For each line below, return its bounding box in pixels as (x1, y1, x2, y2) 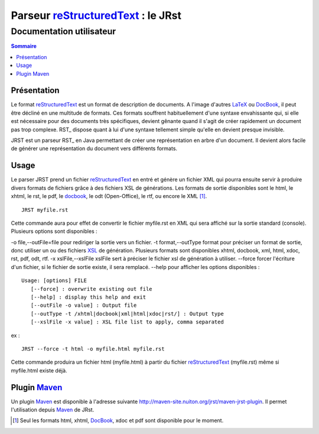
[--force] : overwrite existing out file (30, 286, 153, 292)
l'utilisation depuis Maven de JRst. (11, 406, 95, 413)
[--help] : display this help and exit (30, 294, 147, 301)
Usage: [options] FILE (21, 277, 87, 284)
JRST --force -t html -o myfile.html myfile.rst (21, 345, 165, 352)
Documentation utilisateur (11, 26, 116, 37)
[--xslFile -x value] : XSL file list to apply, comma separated (30, 319, 224, 325)
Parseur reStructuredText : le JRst (11, 9, 182, 22)
